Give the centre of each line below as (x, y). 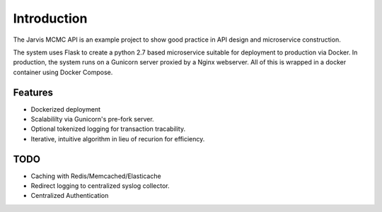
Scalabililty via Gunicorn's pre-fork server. (93, 119)
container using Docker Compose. (63, 72)
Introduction (50, 18)
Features (33, 92)
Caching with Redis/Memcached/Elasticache (96, 176)
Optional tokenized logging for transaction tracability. (108, 129)
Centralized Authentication (70, 196)
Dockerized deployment (65, 109)
